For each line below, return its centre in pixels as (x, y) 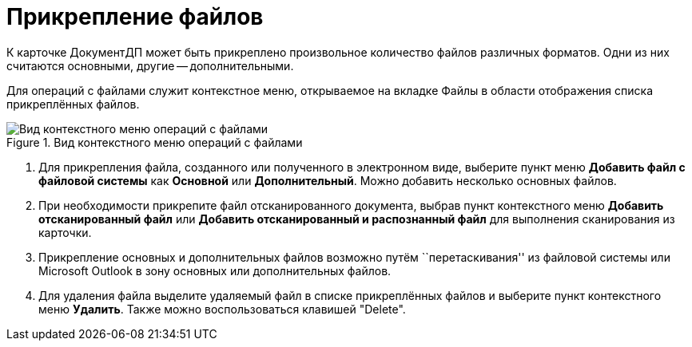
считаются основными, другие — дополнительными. (150, 65)
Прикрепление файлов (135, 17)
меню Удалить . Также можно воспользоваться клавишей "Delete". (222, 309)
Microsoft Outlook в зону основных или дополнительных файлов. (215, 270)
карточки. (65, 232)
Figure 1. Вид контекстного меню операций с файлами (155, 142)
